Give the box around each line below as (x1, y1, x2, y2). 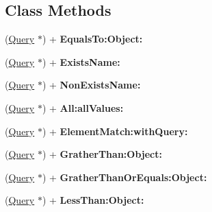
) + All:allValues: (42, 100, 124, 115)
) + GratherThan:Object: (42, 147, 162, 161)
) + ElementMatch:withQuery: (42, 123, 188, 138)
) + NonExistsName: (42, 78, 141, 92)
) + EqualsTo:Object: (42, 32, 143, 46)
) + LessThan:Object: (42, 193, 144, 207)
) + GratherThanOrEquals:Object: (42, 169, 207, 184)
